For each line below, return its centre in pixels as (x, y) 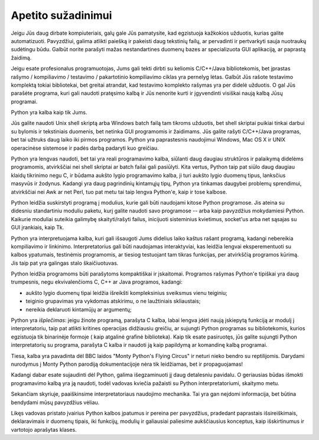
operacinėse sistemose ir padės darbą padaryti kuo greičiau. (85, 148)
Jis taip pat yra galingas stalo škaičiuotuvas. (65, 263)
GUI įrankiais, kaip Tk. (38, 228)
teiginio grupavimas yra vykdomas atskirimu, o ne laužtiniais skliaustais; (113, 301)
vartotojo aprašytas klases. (44, 429)
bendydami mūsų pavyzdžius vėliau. (55, 402)
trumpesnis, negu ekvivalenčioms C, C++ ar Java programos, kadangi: (97, 282)
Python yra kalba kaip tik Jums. (49, 113)
